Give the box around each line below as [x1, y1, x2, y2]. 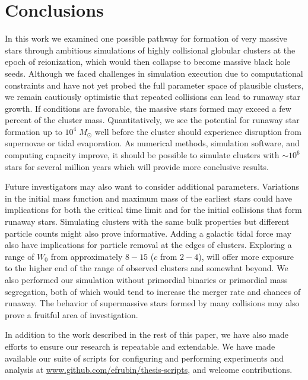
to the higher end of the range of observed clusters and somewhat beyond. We [5, 262, 288, 274]
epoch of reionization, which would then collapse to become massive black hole [5, 55, 291, 68]
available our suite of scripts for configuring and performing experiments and [5, 351, 284, 364]
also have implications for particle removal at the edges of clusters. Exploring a [5, 238, 292, 251]
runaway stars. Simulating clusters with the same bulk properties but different [5, 215, 290, 228]
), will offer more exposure [198, 250, 294, 262]
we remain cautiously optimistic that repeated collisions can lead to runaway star [5, 90, 300, 103]
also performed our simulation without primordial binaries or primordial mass [5, 274, 288, 285]
